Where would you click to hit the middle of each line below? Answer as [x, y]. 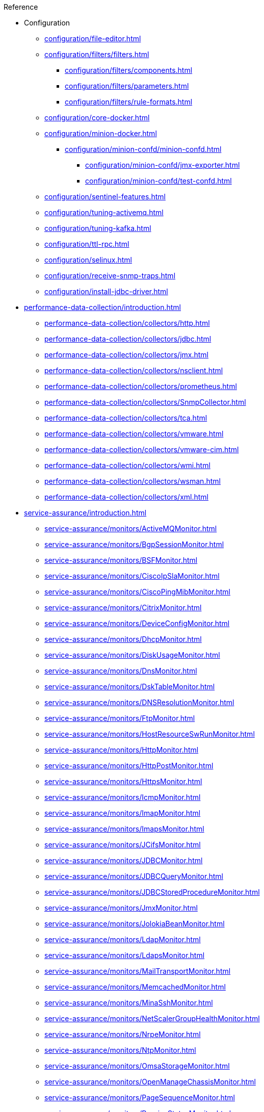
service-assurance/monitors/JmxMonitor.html [121, 908]
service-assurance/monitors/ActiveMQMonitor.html [131, 528]
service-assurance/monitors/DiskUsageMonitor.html [132, 655]
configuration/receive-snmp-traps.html [110, 276]
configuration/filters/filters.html [97, 54]
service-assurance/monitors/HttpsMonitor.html [123, 781]
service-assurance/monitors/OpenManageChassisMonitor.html [150, 1082]
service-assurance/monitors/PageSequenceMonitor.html [140, 1097]
